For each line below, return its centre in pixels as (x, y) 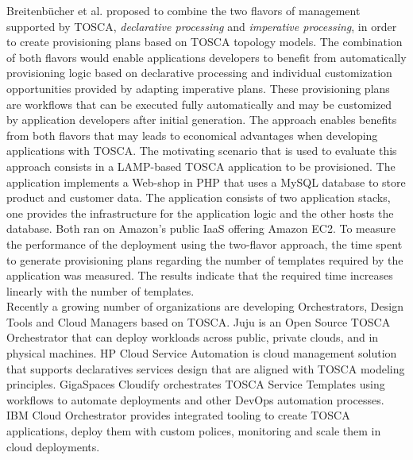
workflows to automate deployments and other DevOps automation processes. (195, 399)
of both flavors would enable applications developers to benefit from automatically (206, 57)
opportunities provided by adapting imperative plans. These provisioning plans (198, 88)
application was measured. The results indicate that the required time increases (200, 275)
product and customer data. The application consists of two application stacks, (199, 197)
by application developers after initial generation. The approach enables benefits (202, 120)
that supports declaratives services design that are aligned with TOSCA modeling (206, 368)
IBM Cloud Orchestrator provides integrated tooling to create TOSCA (178, 415)
